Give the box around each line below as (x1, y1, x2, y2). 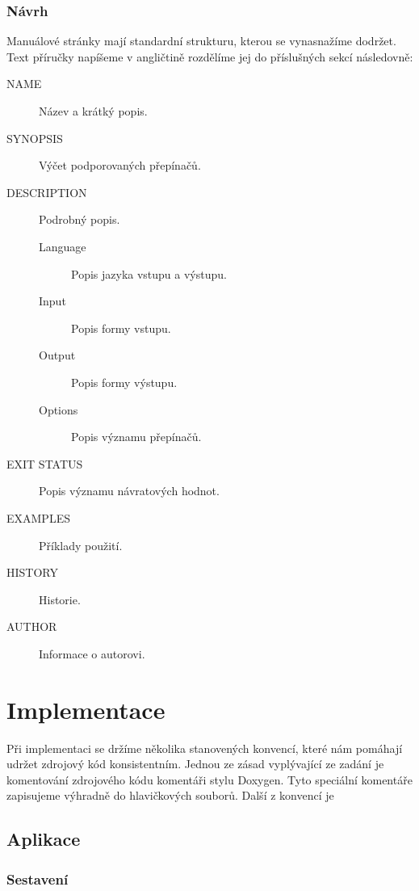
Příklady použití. (39, 536, 123, 553)
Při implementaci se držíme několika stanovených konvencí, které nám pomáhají (6, 739, 403, 756)
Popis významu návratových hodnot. (39, 482, 220, 499)
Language (39, 237, 86, 254)
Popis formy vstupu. (71, 319, 171, 336)
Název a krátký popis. (39, 103, 148, 119)
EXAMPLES (6, 509, 70, 526)
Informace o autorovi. (39, 645, 145, 662)
